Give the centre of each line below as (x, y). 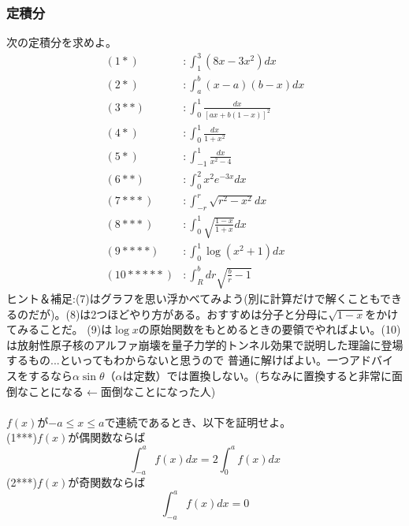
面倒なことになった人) (158, 391)
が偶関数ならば (107, 437)
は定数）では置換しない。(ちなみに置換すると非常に (257, 376)
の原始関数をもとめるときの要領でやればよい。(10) (270, 329)
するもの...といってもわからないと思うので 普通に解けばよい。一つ (178, 360)
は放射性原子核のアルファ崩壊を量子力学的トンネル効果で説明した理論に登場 (205, 344)
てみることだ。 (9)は (59, 329)
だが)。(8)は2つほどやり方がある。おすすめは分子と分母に (178, 313)
